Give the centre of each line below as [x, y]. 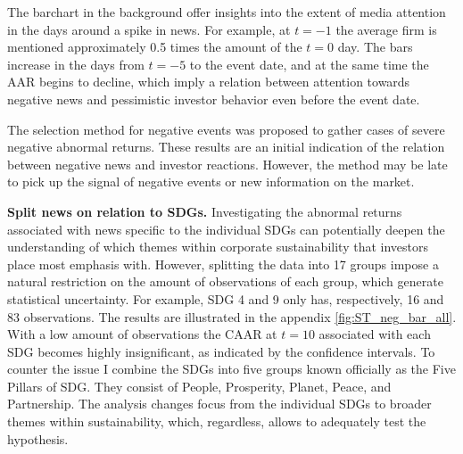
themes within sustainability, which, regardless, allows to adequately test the [217, 421]
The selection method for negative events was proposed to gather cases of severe [226, 129]
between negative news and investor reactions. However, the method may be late [227, 164]
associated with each [375, 334]
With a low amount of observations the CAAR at [142, 334]
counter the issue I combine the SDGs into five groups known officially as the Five [231, 369]
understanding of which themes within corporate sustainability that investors [218, 247]
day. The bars [375, 47]
